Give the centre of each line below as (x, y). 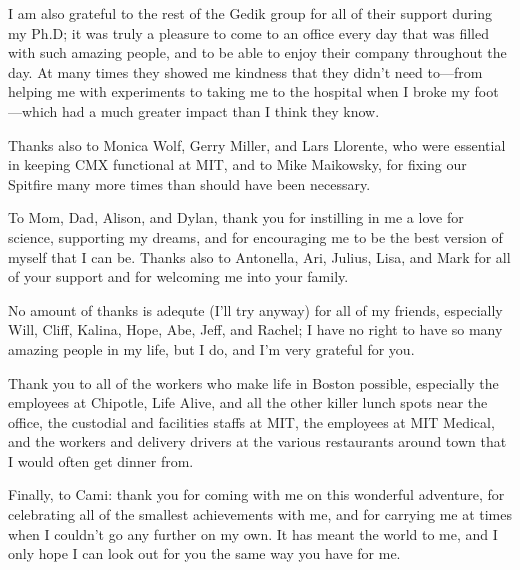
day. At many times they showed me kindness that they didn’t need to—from (245, 71)
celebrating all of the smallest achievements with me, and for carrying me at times (260, 514)
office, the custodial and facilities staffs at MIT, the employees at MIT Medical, (251, 421)
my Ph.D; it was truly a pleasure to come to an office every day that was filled (248, 32)
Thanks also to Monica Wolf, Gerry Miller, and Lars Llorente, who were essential (257, 144)
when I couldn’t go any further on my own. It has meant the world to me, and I (253, 533)
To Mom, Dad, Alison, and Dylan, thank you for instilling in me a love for (236, 217)
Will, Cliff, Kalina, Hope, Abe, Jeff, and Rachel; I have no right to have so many (255, 329)
